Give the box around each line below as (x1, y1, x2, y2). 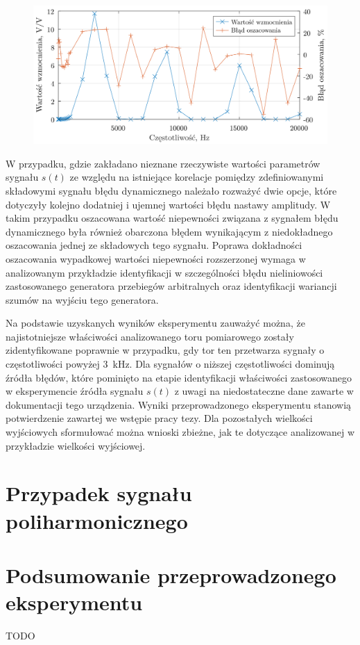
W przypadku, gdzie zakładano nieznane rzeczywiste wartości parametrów (6, 156, 320, 170)
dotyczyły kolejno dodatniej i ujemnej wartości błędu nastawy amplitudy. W (6, 197, 331, 211)
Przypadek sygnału (6, 479, 192, 507)
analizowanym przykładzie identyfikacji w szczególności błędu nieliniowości (6, 265, 323, 279)
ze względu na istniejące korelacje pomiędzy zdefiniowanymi (69, 170, 324, 184)
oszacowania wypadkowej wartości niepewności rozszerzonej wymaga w (6, 251, 306, 266)
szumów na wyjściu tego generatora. (6, 292, 159, 307)
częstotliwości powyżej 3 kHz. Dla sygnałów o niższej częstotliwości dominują (6, 357, 335, 371)
